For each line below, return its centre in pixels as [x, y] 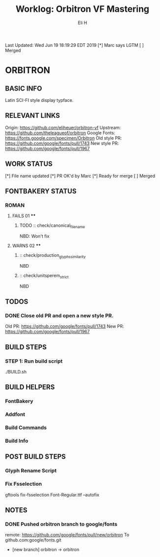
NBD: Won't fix [35, 236]
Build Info [17, 441]
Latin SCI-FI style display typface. [39, 100]
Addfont [15, 414]
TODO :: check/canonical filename [52, 226]
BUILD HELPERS [30, 387]
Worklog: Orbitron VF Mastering [82, 9]
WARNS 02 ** [26, 246]
